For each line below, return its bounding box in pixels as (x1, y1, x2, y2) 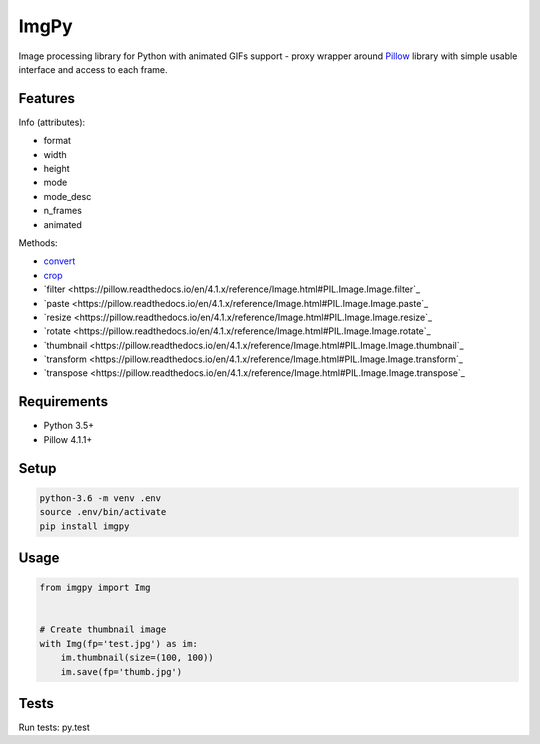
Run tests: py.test (18, 721, 90, 733)
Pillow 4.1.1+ (43, 433, 93, 445)
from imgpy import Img (39, 582, 151, 594)
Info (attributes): (18, 116, 86, 128)
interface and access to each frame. (18, 63, 168, 75)
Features (18, 90, 75, 107)
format (43, 135, 72, 147)
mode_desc (43, 190, 92, 202)
